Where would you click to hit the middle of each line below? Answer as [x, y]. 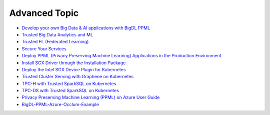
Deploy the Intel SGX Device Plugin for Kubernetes [74, 69]
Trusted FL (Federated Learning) [55, 42]
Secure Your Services [44, 49]
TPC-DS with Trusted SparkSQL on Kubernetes [70, 91]
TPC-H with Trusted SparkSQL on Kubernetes [69, 83]
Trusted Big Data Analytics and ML [57, 34]
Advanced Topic [44, 13]
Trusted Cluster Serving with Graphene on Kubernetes [78, 77]
